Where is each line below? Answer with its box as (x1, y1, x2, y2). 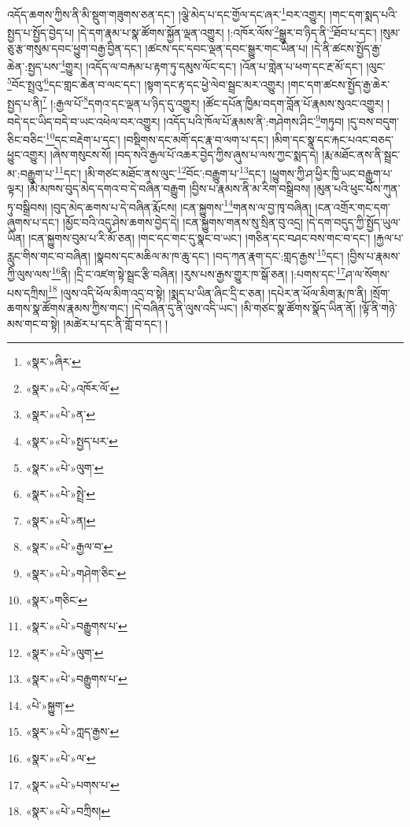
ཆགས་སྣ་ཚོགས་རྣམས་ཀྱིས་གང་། (7, 299, 128, 316)
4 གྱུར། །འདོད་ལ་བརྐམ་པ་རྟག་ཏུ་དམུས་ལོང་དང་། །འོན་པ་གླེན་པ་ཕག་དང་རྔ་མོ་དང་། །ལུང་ (61, 56, 386, 74)
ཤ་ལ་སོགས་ (345, 266, 390, 282)
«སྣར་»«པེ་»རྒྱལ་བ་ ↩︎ (25, 538, 113, 555)
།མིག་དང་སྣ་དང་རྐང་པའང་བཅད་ (271, 131, 393, 147)
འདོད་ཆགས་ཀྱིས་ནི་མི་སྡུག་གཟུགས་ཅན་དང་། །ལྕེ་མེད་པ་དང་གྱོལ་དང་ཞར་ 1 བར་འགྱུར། (7, 4, 327, 22)
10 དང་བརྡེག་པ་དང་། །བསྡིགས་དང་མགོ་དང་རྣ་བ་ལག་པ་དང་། (45, 129, 269, 147)
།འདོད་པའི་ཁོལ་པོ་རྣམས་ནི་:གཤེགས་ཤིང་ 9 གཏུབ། (164, 110, 344, 129)
